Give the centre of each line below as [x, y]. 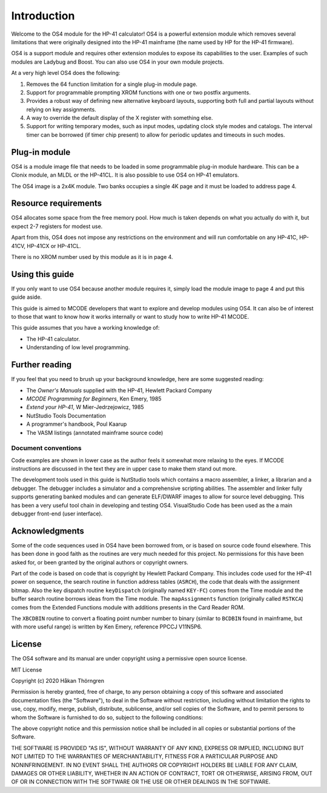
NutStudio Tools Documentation [66, 416]
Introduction [43, 16]
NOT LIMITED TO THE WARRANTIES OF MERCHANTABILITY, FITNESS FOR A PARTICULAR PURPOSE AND [144, 757]
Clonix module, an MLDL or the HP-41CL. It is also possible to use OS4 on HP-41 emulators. [125, 175]
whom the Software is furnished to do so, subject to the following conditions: [107, 717]
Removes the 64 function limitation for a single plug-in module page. [112, 84]
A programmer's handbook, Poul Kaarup [77, 424]
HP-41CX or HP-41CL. [54, 246]
